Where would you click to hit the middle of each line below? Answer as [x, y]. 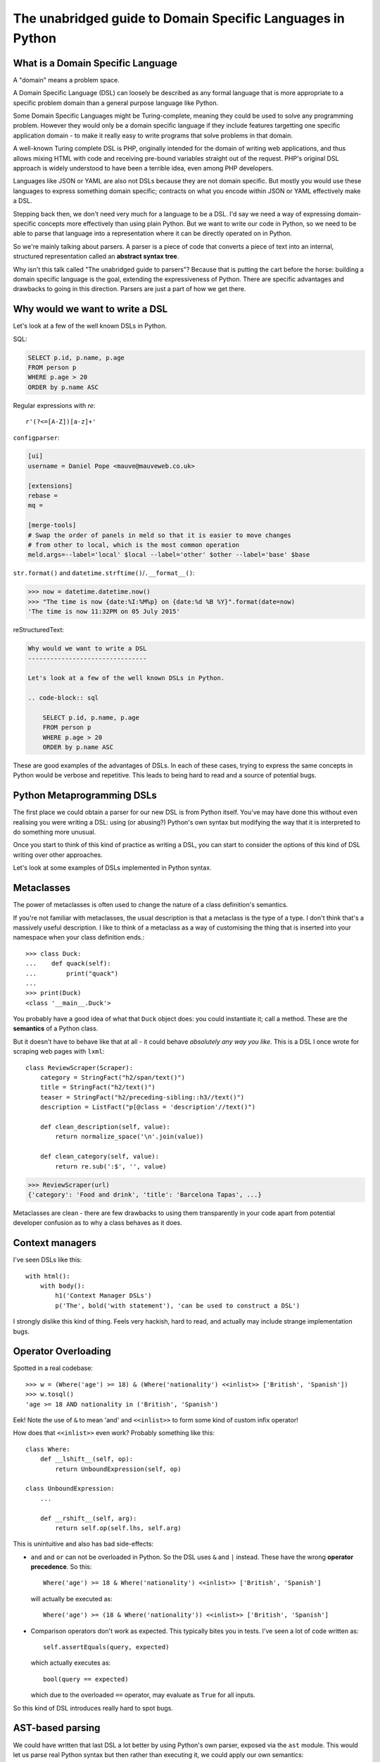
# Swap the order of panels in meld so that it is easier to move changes [160, 535]
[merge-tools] [52, 525]
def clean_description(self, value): [105, 1127]
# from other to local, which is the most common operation [134, 545]
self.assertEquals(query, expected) [106, 1647]
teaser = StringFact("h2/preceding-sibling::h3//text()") [142, 1097]
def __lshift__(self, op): [87, 1459]
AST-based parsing [57, 1728]
